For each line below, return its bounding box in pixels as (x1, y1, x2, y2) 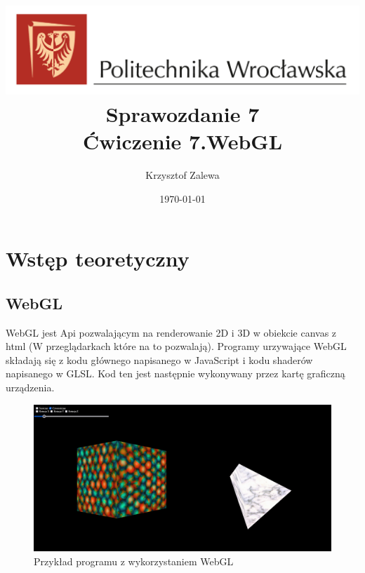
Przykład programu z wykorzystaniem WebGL (34, 553, 234, 568)
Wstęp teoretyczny (6, 244, 190, 273)
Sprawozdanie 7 (105, 99, 260, 128)
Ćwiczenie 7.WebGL (82, 127, 283, 156)
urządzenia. (6, 379, 55, 394)
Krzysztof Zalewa (145, 167, 220, 182)
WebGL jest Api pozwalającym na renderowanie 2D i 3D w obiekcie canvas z (6, 325, 337, 339)
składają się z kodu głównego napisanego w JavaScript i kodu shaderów (6, 352, 313, 367)
